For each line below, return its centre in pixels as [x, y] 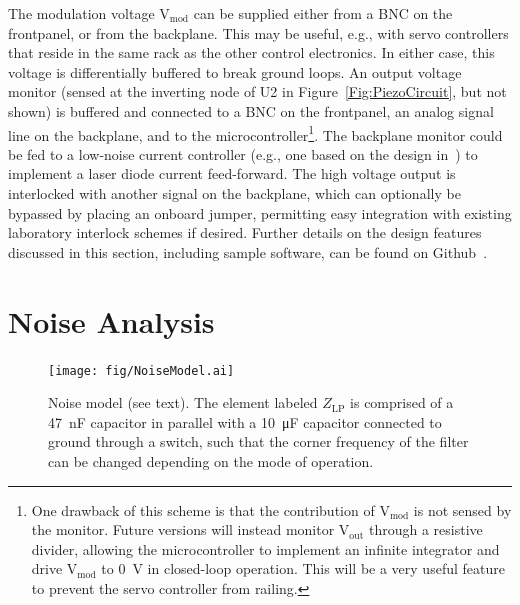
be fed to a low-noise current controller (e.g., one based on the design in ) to [243, 153]
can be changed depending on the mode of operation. [211, 460]
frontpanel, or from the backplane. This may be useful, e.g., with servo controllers [258, 32]
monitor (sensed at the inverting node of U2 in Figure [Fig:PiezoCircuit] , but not [257, 91]
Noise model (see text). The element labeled [183, 402]
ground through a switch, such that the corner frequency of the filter [258, 441]
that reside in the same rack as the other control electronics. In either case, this [251, 52]
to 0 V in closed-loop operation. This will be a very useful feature [303, 568]
